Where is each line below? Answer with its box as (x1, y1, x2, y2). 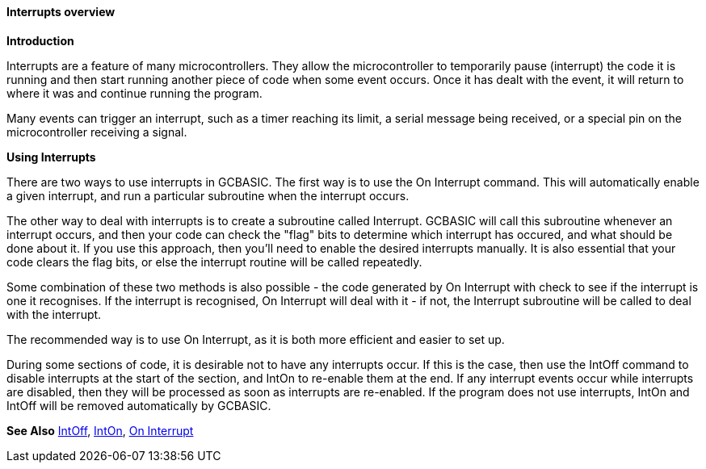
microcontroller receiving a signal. (6, 124, 187, 139)
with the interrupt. (6, 307, 102, 321)
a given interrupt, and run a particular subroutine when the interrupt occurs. (6, 188, 410, 203)
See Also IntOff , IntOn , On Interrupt (6, 423, 194, 438)
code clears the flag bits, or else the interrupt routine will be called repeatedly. (6, 254, 422, 269)
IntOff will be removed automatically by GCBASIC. (6, 398, 271, 412)
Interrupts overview (6, 5, 116, 19)
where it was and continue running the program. (6, 86, 263, 100)
